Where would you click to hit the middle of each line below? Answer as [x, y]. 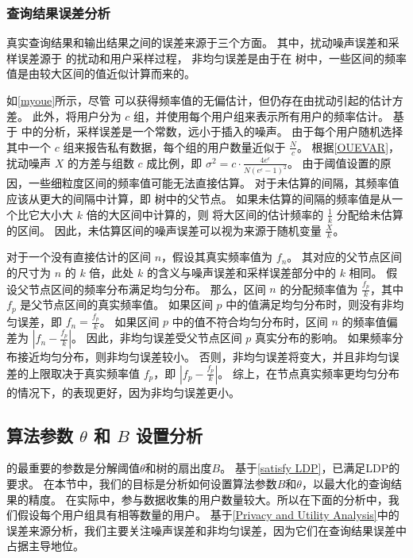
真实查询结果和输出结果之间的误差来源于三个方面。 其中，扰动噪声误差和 [197, 42]
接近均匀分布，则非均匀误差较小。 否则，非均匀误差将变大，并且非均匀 [203, 357]
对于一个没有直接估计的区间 [79, 257]
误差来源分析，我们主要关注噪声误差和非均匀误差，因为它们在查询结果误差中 [206, 530]
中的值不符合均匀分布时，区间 [250, 321]
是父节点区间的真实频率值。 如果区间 [116, 304]
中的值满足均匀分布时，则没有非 [309, 304]
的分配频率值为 [319, 289]
